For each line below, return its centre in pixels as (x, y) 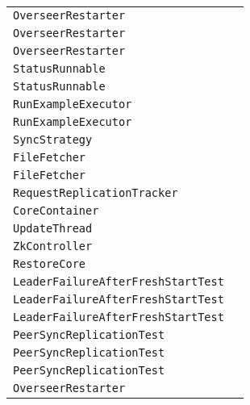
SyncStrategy (53, 140)
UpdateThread (53, 228)
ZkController (53, 246)
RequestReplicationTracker (96, 193)
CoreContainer (56, 211)
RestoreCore (50, 264)
